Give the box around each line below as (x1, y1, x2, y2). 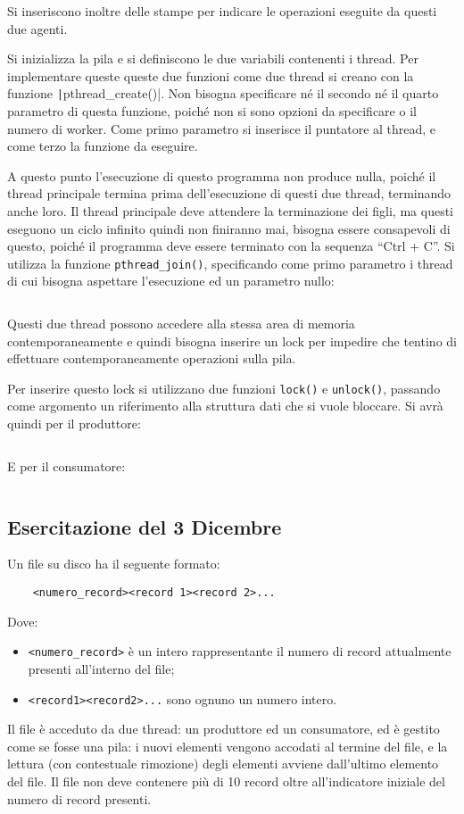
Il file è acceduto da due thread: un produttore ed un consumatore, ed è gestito (7, 719, 440, 738)
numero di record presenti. (7, 789, 152, 808)
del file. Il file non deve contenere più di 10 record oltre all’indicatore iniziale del (7, 771, 445, 790)
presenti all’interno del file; (28, 659, 175, 677)
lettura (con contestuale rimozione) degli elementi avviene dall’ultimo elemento (7, 754, 439, 773)
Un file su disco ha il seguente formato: (7, 554, 220, 573)
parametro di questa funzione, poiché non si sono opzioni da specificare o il (7, 102, 417, 120)
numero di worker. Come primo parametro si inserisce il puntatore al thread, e (7, 119, 436, 137)
